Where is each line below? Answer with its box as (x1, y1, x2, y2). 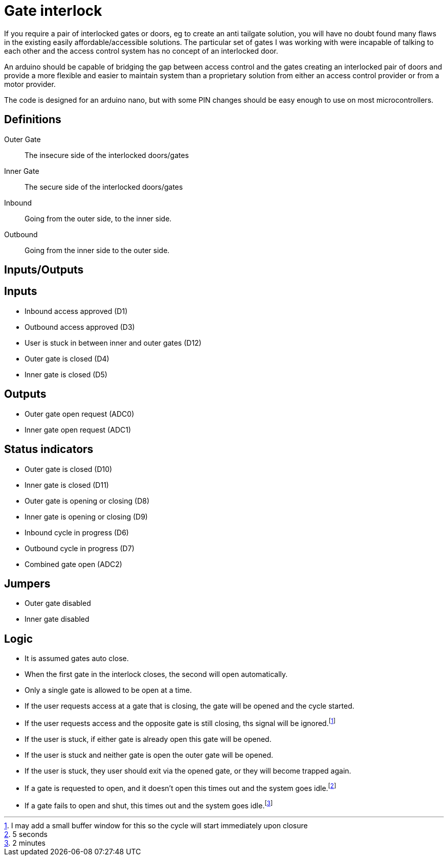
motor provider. (4, 79, 56, 88)
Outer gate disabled (25, 599, 91, 608)
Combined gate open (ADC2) (25, 559, 122, 569)
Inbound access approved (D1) (25, 306, 128, 315)
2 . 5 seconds (4, 830, 48, 839)
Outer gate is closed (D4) (25, 354, 109, 363)
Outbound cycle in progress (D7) (25, 544, 135, 553)
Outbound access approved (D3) (25, 322, 135, 331)
